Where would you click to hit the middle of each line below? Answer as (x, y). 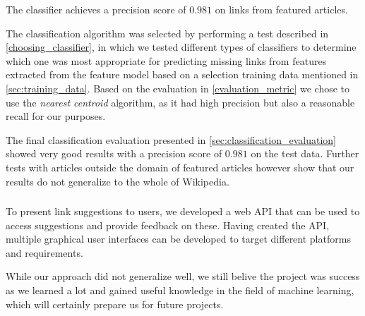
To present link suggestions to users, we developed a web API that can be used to (183, 211)
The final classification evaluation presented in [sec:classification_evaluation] (171, 139)
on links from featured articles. (281, 9)
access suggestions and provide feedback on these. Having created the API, (168, 225)
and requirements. (44, 252)
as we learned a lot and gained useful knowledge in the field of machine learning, (180, 290)
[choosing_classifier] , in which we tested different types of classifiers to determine (181, 47)
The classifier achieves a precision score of (96, 9)
